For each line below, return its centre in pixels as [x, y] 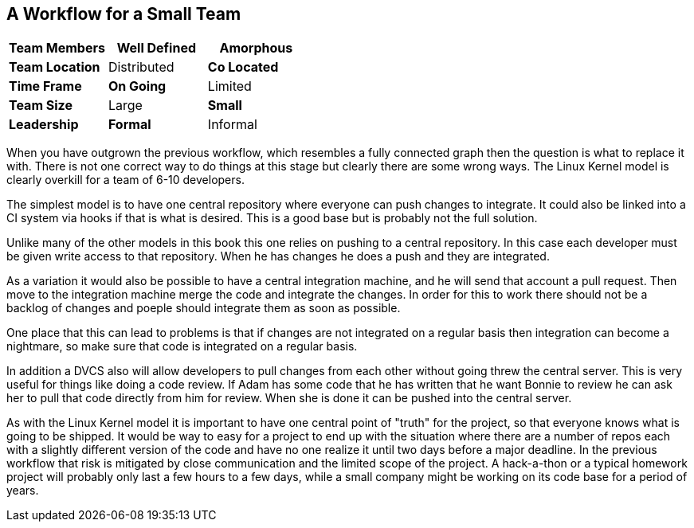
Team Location [55, 67]
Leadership [44, 125]
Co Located [243, 67]
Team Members [57, 48]
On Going [137, 86]
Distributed [141, 67]
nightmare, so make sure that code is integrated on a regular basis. [182, 346]
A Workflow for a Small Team [124, 14]
